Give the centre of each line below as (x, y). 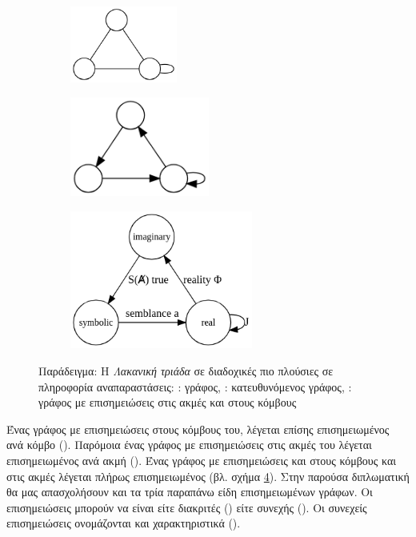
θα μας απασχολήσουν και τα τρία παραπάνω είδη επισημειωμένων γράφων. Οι (190, 492)
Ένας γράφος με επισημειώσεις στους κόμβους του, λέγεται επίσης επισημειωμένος (198, 429)
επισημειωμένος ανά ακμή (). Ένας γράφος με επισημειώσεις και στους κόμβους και (202, 460)
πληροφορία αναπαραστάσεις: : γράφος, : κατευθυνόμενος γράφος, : (195, 386)
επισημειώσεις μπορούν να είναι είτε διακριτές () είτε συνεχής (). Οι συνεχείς (187, 507)
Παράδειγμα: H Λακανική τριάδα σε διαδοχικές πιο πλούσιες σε (186, 371)
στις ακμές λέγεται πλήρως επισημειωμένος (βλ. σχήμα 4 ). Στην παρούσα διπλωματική (208, 476)
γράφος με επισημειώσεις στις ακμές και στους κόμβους (168, 402)
